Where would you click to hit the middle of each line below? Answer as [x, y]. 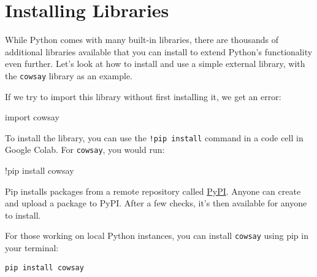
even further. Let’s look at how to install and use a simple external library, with [155, 64]
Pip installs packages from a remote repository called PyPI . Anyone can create [153, 191]
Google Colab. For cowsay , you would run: [85, 150]
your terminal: [32, 248]
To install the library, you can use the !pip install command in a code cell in [154, 137]
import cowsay [32, 117]
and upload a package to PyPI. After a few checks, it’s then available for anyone [156, 203]
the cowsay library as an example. [69, 75]
